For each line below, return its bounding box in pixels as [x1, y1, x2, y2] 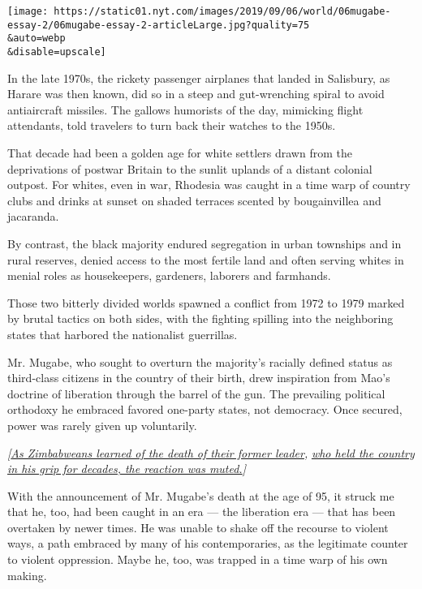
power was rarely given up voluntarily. [7, 416, 197, 433]
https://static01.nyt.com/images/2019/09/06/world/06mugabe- [54, 6, 391, 17]
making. [7, 566, 47, 583]
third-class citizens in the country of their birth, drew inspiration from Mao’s [7, 369, 390, 386]
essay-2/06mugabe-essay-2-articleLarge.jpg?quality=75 [7, 19, 310, 31]
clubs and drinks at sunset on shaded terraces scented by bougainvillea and [7, 191, 381, 209]
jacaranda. [7, 208, 59, 225]
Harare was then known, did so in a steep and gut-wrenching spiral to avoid [7, 85, 385, 102]
